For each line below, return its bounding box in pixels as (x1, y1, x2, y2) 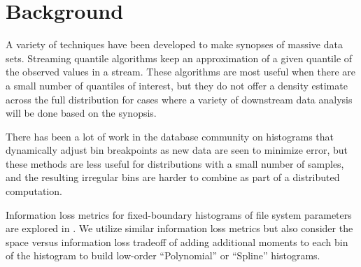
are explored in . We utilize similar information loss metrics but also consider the (6, 221, 353, 236)
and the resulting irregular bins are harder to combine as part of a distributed (6, 170, 340, 185)
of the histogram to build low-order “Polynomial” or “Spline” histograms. (6, 248, 320, 263)
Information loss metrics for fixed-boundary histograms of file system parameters (6, 207, 352, 222)
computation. (6, 184, 62, 199)
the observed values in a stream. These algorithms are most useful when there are (6, 64, 356, 79)
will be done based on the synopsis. (6, 106, 157, 120)
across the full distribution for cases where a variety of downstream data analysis (6, 92, 353, 106)
